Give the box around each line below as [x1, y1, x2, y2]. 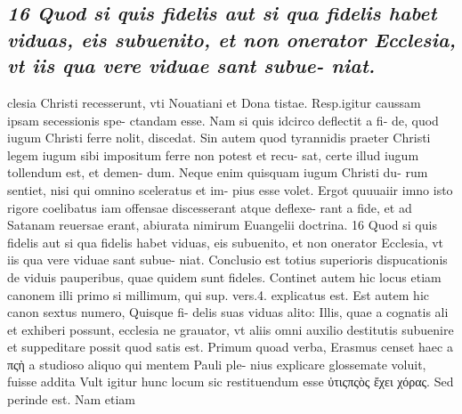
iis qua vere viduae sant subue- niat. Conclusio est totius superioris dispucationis [7, 250, 448, 269]
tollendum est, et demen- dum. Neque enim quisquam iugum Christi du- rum [7, 163, 428, 182]
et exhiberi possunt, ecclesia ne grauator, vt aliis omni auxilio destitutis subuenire [7, 320, 454, 338]
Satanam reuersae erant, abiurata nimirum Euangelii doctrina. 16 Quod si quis [7, 215, 437, 234]
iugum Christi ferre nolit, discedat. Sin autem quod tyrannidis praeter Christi [7, 128, 431, 147]
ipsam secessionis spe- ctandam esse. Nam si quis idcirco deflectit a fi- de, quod [7, 110, 439, 129]
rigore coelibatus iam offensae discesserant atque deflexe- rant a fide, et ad [7, 198, 412, 216]
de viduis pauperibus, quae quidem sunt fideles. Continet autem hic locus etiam [7, 267, 442, 286]
